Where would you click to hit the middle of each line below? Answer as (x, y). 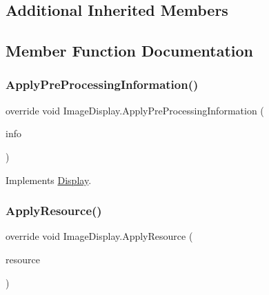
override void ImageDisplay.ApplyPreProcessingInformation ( (135, 110)
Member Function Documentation (130, 51)
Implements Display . (49, 180)
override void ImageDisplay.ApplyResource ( (99, 236)
